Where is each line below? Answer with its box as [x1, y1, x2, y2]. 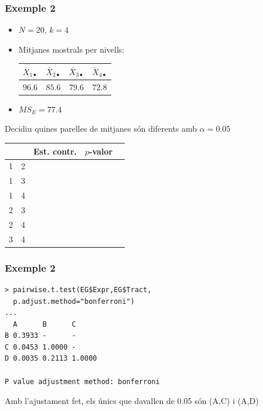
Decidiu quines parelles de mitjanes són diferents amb [5, 122, 197, 135]
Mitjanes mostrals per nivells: [18, 43, 125, 55]
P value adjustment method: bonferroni [5, 377, 160, 386]
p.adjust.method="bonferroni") [13, 297, 135, 306]
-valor [89, 145, 113, 157]
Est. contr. [33, 145, 77, 157]
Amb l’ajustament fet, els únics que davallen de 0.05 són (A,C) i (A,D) [5, 395, 259, 407]
